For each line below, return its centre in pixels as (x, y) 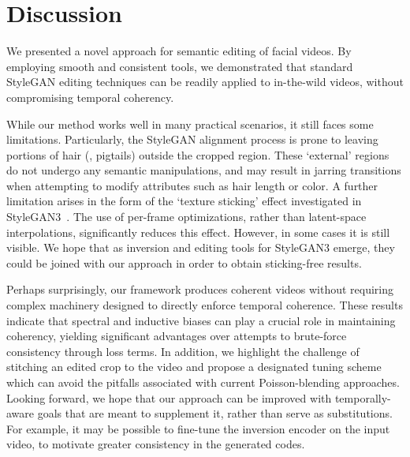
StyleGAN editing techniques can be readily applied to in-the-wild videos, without (205, 82)
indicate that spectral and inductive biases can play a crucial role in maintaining (201, 320)
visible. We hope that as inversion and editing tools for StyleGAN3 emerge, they (201, 247)
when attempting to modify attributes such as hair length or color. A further (192, 185)
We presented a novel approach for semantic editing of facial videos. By (179, 51)
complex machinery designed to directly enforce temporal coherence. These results (205, 305)
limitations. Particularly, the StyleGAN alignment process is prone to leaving (192, 139)
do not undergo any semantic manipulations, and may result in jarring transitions (204, 170)
